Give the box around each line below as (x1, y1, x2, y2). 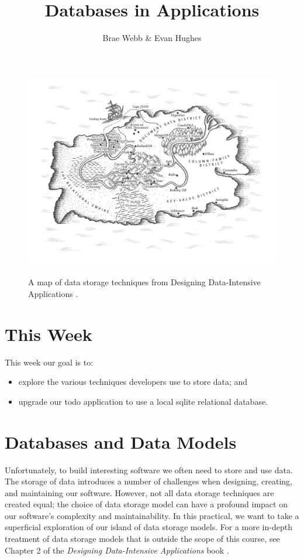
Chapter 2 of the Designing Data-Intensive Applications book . (5, 544, 229, 556)
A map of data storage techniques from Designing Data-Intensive (28, 276, 261, 288)
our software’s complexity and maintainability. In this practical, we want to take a (5, 509, 299, 521)
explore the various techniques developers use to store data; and (18, 375, 248, 388)
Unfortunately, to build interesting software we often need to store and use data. (5, 463, 293, 476)
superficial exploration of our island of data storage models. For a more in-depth (5, 521, 292, 533)
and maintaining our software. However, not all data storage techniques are (5, 486, 274, 498)
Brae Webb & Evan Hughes (102, 32, 202, 44)
